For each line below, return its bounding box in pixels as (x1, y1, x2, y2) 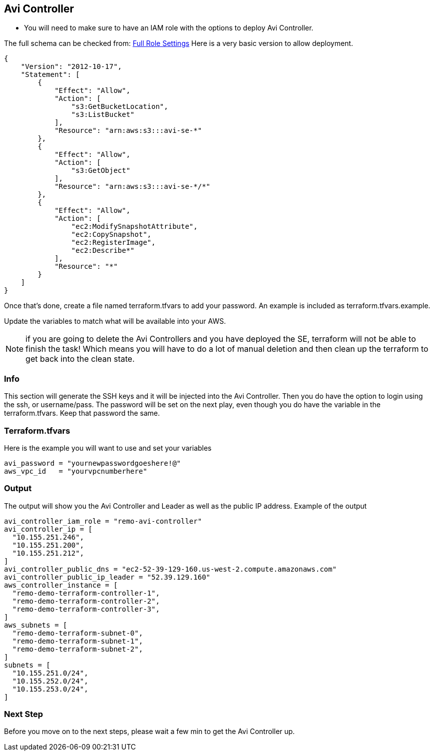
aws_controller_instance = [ (4, 581, 118, 589)
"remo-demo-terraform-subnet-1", (12, 637, 143, 645)
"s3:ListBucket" (71, 110, 135, 119)
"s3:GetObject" (71, 166, 130, 175)
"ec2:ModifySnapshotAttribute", (71, 222, 198, 231)
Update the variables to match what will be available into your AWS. (4, 317, 226, 326)
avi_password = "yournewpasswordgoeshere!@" (4, 459, 181, 467)
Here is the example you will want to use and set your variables (4, 443, 212, 452)
